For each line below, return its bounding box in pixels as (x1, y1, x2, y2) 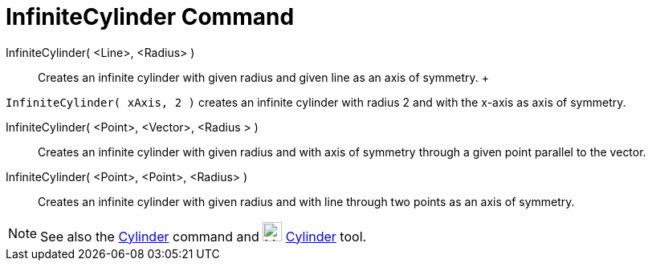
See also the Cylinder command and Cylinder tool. (40, 228, 367, 245)
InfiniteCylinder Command (6, 3, 295, 30)
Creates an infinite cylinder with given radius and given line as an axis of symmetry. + (38, 70, 490, 84)
